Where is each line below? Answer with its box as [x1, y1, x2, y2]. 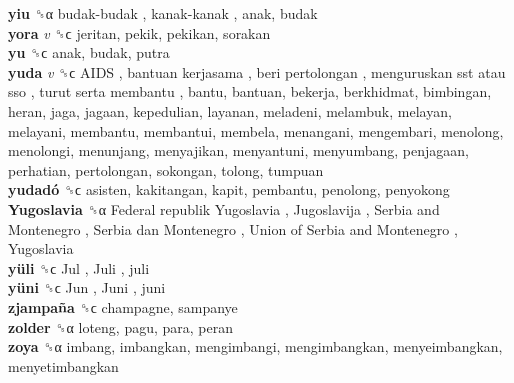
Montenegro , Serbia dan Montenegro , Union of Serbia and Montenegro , [8, 218, 458, 239]
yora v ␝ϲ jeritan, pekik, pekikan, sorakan [8, 22, 271, 43]
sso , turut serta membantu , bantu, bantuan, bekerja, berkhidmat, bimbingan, [8, 81, 492, 102]
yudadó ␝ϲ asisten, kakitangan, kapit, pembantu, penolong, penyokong [8, 179, 450, 200]
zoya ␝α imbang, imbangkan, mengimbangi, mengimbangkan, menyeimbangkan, [8, 336, 503, 357]
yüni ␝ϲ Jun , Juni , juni [8, 277, 166, 298]
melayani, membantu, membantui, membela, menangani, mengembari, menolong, [8, 120, 504, 141]
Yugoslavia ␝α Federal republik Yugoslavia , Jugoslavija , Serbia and [8, 198, 440, 219]
